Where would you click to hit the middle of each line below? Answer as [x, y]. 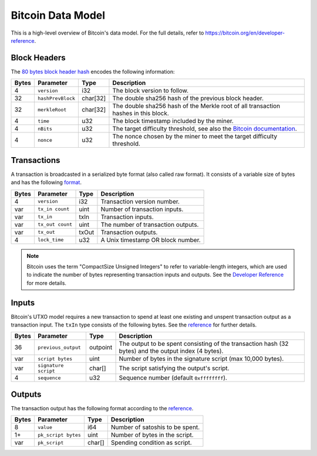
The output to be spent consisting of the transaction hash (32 [204, 344]
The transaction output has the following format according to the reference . [102, 408]
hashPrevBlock [56, 98]
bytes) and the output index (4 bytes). [171, 351]
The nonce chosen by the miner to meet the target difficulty [195, 137]
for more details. [47, 283]
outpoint [101, 348]
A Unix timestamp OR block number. [151, 240]
